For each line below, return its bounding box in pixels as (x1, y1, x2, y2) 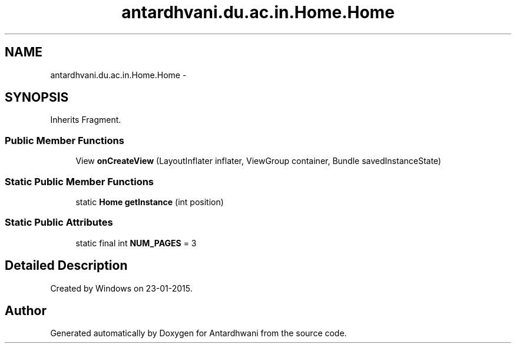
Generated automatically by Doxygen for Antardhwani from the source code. (50, 328, 347, 339)
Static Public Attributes (5, 216, 113, 229)
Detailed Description (5, 258, 128, 273)
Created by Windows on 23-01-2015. (50, 283, 193, 293)
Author (5, 303, 47, 318)
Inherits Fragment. (50, 115, 121, 125)
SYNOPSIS (5, 90, 69, 105)
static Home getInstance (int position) (75, 196, 224, 207)
